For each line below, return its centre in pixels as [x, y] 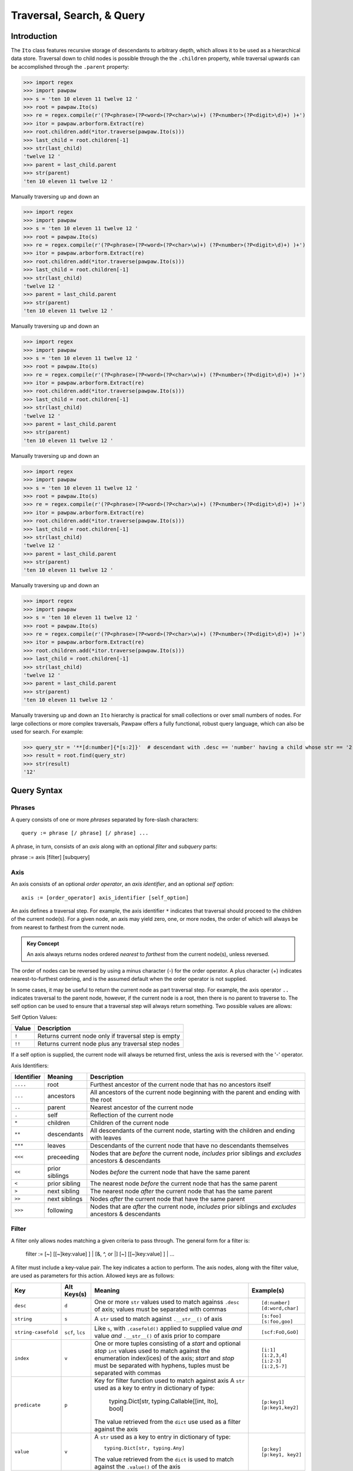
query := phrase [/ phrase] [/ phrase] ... [85, 833]
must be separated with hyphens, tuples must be [162, 1366]
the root [101, 1099]
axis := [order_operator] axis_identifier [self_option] [105, 898]
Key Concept [43, 944]
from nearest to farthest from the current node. [68, 927]
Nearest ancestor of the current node [142, 1107]
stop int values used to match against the [152, 1351]
